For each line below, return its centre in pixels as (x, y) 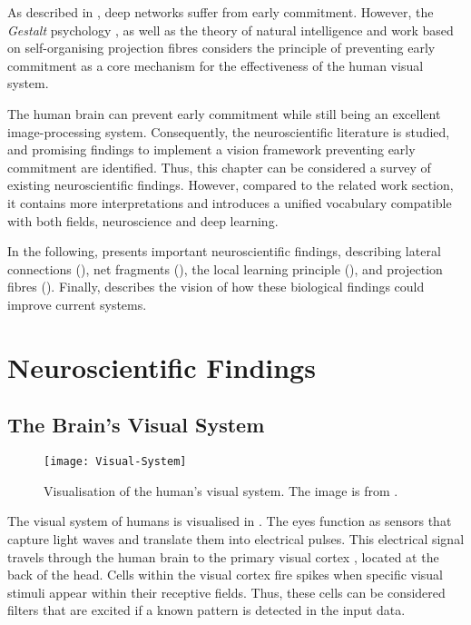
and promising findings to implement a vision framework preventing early (211, 149)
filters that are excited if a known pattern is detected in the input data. (206, 610)
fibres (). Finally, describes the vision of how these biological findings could (216, 287)
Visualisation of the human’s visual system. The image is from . (221, 490)
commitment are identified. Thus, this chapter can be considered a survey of (219, 167)
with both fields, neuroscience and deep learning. (143, 220)
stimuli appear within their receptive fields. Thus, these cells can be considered (226, 592)
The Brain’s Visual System (136, 425)
